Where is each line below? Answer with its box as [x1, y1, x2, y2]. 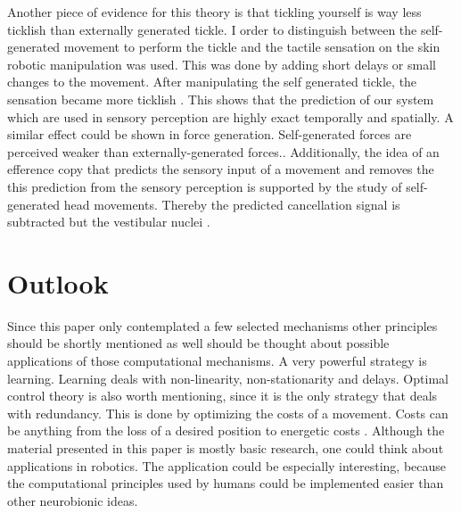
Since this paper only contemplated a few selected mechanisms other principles [7, 316, 438, 335]
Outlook [7, 264, 109, 301]
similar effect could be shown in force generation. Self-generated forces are [7, 125, 412, 144]
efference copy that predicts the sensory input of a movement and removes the [7, 160, 434, 178]
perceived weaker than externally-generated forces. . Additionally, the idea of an [7, 142, 440, 161]
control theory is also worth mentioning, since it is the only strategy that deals [7, 386, 438, 405]
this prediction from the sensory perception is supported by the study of [7, 177, 402, 195]
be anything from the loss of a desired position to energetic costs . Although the [7, 421, 445, 440]
